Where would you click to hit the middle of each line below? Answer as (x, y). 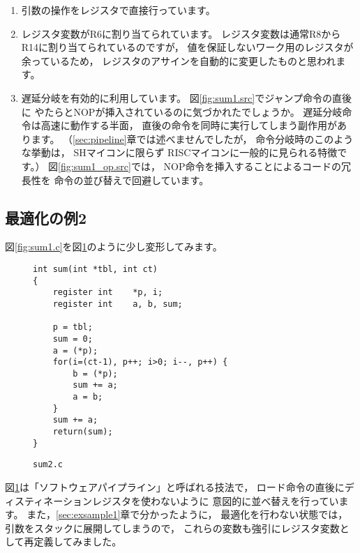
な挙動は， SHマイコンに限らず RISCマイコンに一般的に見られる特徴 (179, 152)
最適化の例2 (46, 217)
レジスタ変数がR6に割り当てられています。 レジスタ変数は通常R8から (181, 33)
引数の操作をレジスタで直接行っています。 (118, 10)
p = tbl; (73, 327)
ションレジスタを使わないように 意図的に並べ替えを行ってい (201, 500)
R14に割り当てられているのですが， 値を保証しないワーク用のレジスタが (187, 47)
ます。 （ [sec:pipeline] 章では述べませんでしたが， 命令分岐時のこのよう (192, 138)
